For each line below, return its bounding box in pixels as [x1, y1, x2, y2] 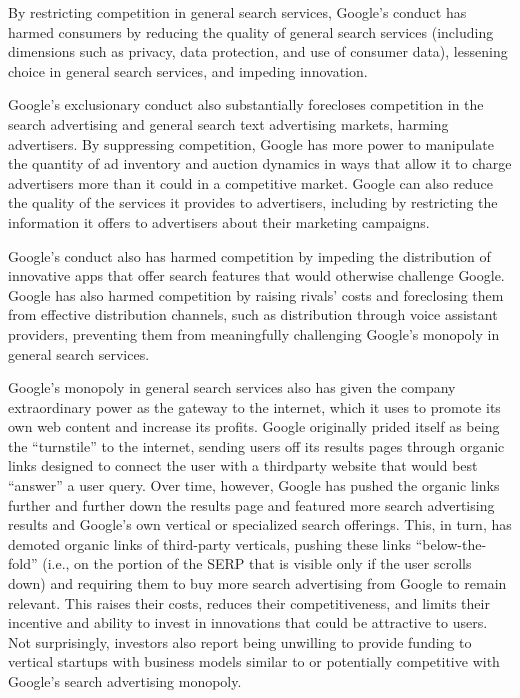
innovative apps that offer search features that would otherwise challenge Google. [8, 265, 505, 286]
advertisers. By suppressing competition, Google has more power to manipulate [8, 133, 494, 154]
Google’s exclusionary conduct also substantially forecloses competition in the [8, 94, 484, 115]
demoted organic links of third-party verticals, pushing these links [8, 533, 412, 554]
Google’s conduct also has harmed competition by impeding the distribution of [8, 245, 491, 266]
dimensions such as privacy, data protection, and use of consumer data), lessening [8, 41, 508, 62]
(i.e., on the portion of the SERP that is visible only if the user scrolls [42, 553, 472, 574]
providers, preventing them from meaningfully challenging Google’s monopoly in [8, 323, 500, 344]
